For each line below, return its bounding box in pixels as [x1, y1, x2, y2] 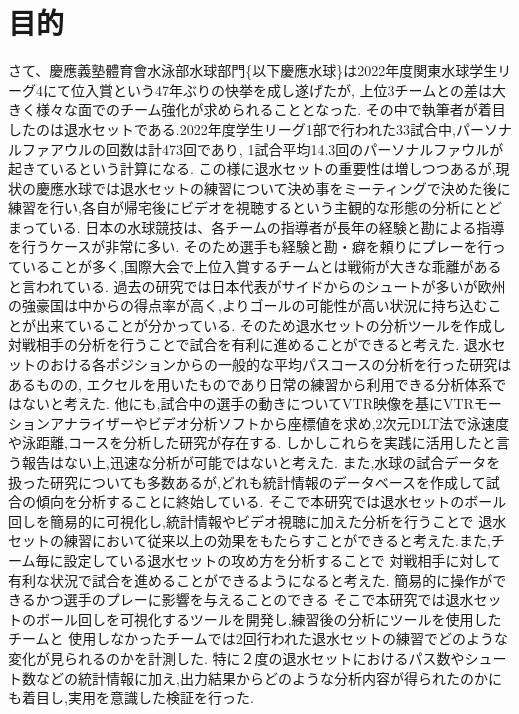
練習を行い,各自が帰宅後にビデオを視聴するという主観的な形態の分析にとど [8, 197, 502, 218]
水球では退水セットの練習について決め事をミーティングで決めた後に [63, 177, 511, 198]
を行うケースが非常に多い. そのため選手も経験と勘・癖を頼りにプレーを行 [8, 236, 492, 257]
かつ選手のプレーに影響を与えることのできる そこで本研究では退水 [35, 589, 474, 610]
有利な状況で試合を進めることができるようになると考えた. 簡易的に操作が [8, 569, 493, 590]
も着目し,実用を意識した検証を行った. [8, 687, 254, 708]
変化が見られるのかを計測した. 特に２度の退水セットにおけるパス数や [8, 647, 465, 668]
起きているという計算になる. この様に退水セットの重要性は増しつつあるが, [8, 158, 496, 179]
